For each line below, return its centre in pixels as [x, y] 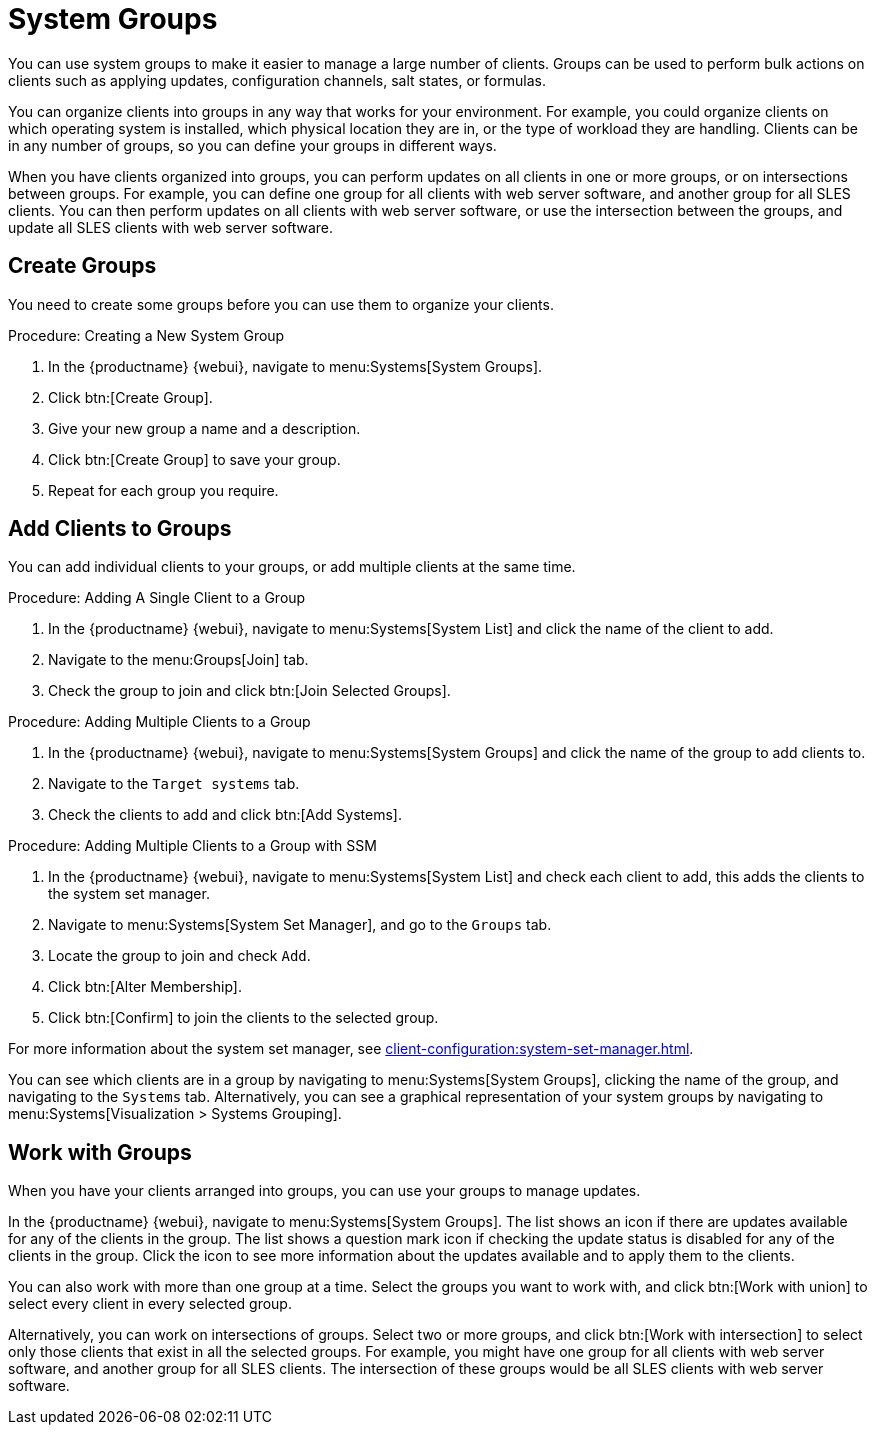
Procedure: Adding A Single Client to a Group [157, 598]
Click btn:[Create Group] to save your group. [194, 459]
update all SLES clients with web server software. [170, 227]
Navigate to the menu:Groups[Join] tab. [178, 660]
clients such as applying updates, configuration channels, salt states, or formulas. [277, 80]
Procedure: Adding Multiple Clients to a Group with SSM [192, 846]
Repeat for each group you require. [163, 490]
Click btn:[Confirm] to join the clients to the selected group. [243, 1018]
